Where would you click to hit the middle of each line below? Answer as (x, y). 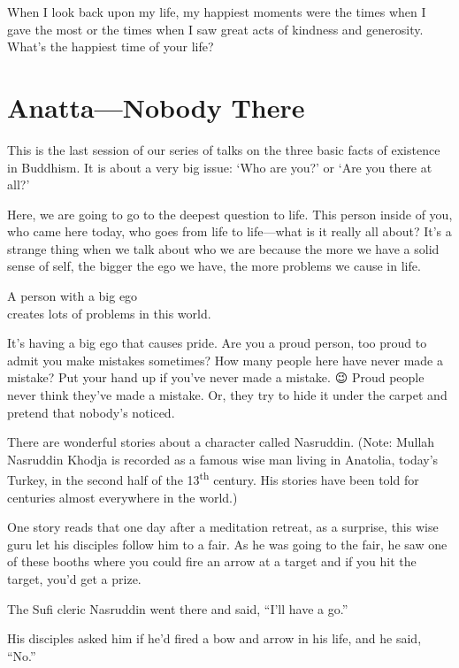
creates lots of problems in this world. (109, 313)
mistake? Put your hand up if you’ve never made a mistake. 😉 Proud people (216, 377)
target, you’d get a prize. (74, 579)
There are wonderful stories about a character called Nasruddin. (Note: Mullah (221, 442)
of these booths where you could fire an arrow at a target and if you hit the (212, 561)
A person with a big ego (73, 296)
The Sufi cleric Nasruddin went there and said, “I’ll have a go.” (178, 608)
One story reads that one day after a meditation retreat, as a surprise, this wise (223, 527)
